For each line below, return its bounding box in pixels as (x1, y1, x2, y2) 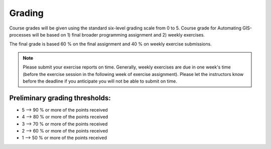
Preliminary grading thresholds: (9, 93, 111, 102)
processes (9, 31, 31, 37)
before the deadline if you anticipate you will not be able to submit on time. (23, 78, 178, 84)
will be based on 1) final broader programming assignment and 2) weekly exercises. (32, 31, 205, 37)
